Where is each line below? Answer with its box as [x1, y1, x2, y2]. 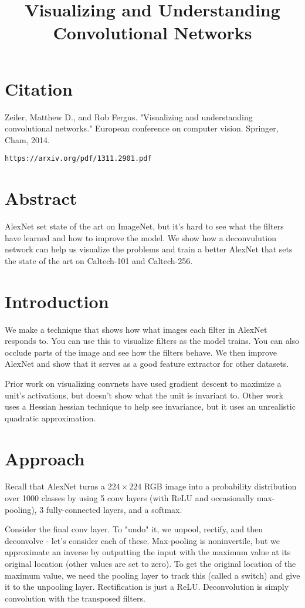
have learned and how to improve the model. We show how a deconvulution [5, 231, 276, 244]
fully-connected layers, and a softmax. [46, 503, 182, 515]
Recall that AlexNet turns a [5, 480, 106, 492]
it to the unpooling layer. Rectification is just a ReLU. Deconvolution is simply [5, 580, 289, 593]
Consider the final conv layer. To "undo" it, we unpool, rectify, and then [5, 523, 263, 535]
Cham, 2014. [5, 133, 50, 146]
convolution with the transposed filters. [5, 592, 145, 604]
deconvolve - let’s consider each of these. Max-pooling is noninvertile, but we [5, 534, 280, 546]
